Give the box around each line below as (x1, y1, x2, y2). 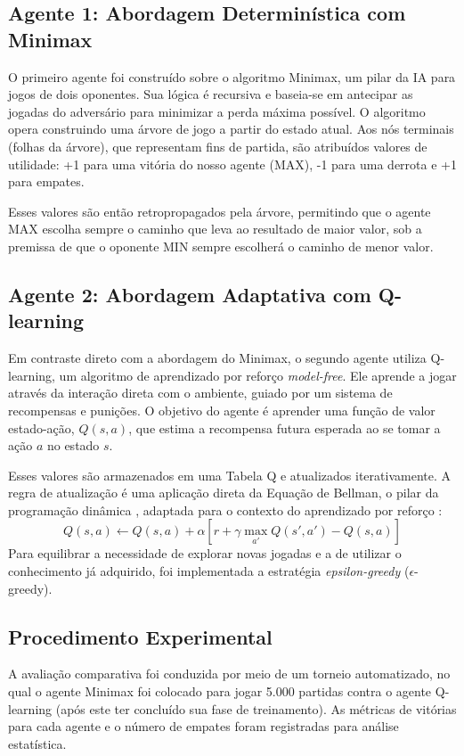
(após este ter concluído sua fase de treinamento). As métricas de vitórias (55, 699, 457, 718)
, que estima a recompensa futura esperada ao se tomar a (128, 418, 441, 437)
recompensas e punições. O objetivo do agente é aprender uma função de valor (8, 400, 436, 419)
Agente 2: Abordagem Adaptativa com (8, 280, 371, 308)
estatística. (8, 734, 67, 752)
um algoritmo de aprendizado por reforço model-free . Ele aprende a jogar (59, 366, 457, 384)
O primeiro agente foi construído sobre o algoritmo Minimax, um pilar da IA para (8, 67, 456, 86)
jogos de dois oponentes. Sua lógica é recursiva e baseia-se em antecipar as (8, 85, 413, 103)
